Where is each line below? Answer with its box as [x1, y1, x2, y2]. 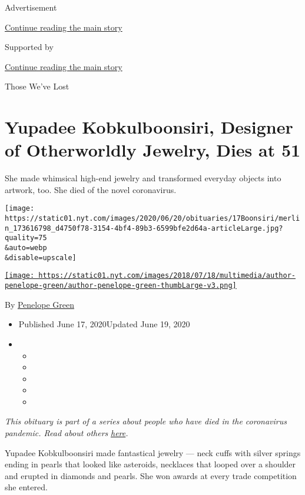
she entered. [5, 481, 48, 493]
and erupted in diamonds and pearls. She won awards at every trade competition [5, 469, 297, 481]
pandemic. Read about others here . [5, 427, 128, 439]
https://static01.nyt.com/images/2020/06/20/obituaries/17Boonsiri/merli [5, 214, 300, 223]
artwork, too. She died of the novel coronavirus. [5, 183, 177, 195]
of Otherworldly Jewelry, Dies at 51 [5, 138, 301, 162]
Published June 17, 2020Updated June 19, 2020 [18, 318, 190, 330]
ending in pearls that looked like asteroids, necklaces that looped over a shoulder [5, 458, 296, 470]
